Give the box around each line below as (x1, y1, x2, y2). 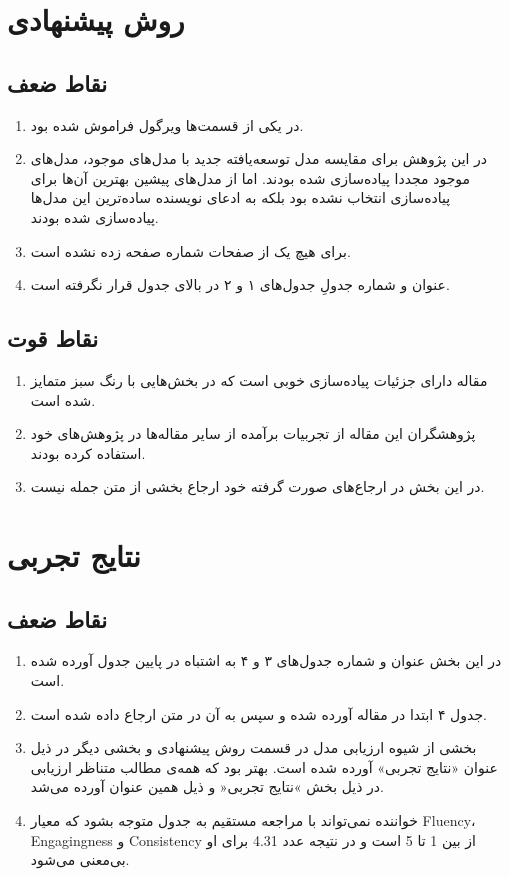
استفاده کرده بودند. (30, 442, 146, 463)
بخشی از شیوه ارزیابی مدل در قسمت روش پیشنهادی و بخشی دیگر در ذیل (30, 737, 477, 758)
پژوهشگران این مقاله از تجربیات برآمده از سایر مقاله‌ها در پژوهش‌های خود (30, 423, 476, 444)
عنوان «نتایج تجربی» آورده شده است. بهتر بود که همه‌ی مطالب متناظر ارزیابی (30, 756, 498, 777)
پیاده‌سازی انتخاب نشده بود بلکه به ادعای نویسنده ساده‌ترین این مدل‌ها (30, 187, 451, 208)
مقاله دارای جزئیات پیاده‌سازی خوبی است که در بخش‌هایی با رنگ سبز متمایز (30, 369, 488, 390)
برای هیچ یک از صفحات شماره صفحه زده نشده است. (30, 240, 351, 261)
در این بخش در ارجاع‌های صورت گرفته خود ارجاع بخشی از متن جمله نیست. (30, 476, 485, 497)
